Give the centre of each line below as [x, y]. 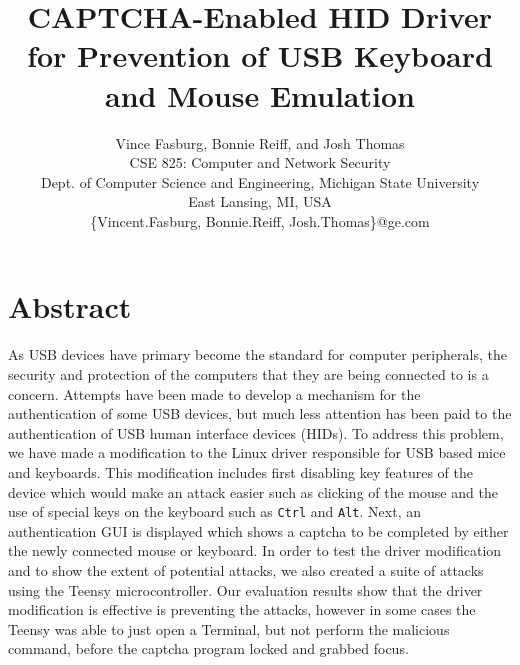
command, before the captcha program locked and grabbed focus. [208, 648]
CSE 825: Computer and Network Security [260, 162]
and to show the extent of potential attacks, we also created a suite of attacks [246, 570]
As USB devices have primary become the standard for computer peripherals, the [257, 354]
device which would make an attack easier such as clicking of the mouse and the [253, 491]
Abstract [70, 306]
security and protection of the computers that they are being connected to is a [248, 374]
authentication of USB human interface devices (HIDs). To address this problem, [256, 432]
